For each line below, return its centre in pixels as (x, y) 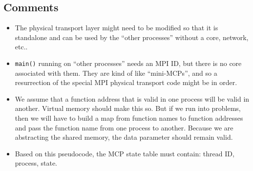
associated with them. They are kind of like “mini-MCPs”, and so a (116, 73)
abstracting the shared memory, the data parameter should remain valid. (124, 137)
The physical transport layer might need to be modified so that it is (116, 28)
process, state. (36, 163)
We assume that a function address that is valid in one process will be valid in (132, 98)
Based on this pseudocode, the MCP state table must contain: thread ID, (125, 153)
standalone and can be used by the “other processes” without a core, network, (132, 37)
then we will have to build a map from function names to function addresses (129, 118)
